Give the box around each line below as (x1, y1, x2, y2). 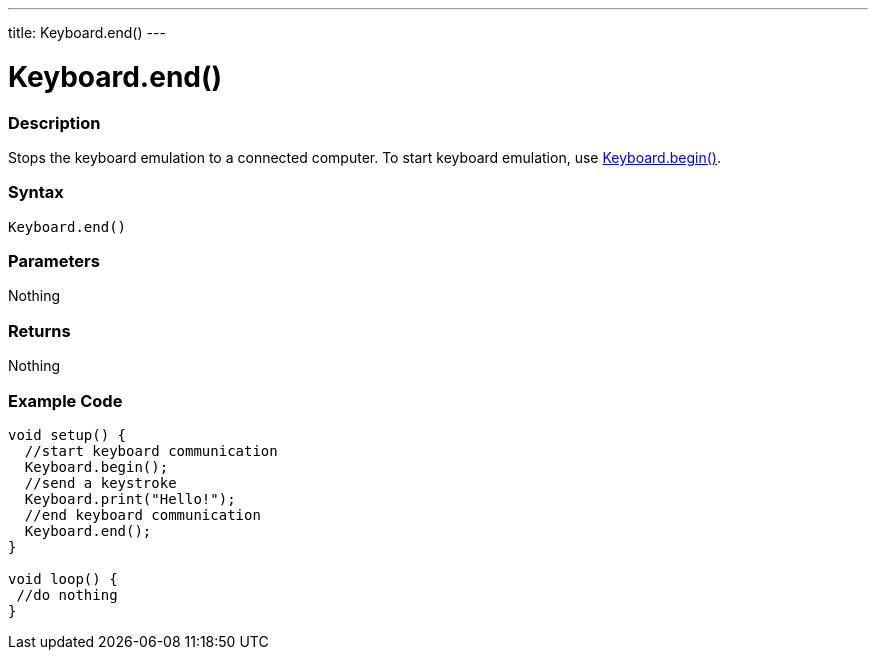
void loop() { (8, 570, 118, 587)
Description (8, 112, 101, 133)
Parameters (8, 251, 100, 271)
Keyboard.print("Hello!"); (24, 490, 236, 507)
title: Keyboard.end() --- (8, 24, 166, 41)
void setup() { (8, 426, 127, 443)
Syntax (8, 182, 64, 203)
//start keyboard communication (24, 442, 278, 459)
